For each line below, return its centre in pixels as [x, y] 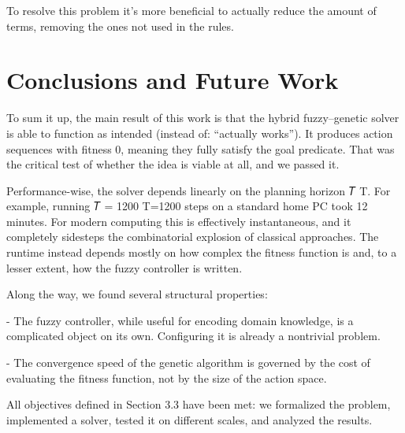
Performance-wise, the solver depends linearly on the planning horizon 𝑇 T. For [199, 190]
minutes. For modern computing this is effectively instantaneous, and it [179, 221]
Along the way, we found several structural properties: [137, 294]
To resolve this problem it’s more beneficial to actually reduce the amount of [191, 10]
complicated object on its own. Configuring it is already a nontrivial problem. [193, 336]
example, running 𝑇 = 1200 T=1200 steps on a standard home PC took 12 [187, 206]
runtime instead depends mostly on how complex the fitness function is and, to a [202, 252]
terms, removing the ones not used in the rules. [120, 26]
